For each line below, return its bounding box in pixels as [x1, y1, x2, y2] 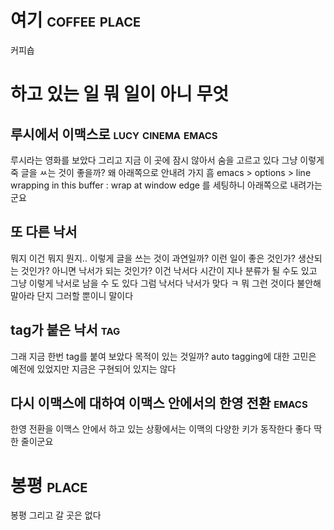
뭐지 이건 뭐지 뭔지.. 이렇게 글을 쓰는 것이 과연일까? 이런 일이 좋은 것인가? [10, 252, 297, 264]
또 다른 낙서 [10, 224, 78, 241]
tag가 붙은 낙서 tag [10, 322, 121, 339]
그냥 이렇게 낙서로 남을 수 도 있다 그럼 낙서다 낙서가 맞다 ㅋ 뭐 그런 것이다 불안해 [10, 277, 322, 289]
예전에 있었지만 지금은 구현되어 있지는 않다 [10, 362, 177, 375]
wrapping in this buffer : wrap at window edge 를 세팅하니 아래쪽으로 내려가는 [10, 179, 323, 191]
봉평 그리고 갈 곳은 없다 [10, 509, 102, 521]
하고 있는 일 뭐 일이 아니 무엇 [10, 83, 229, 106]
